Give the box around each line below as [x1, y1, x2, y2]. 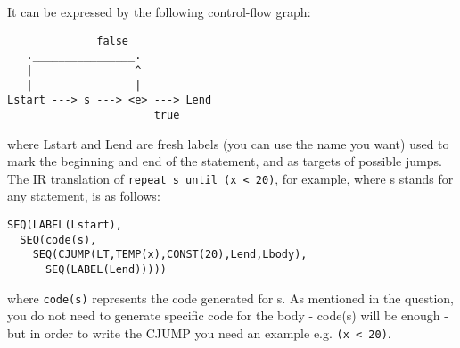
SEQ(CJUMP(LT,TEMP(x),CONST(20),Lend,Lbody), [32, 248, 308, 261]
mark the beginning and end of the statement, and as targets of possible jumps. [7, 152, 442, 170]
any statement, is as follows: [7, 186, 160, 205]
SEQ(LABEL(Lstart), [7, 218, 122, 231]
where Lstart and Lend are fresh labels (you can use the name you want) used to [7, 134, 449, 153]
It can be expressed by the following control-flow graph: [7, 3, 311, 21]
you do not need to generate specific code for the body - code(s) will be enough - [7, 306, 448, 325]
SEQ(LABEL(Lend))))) [45, 262, 167, 276]
